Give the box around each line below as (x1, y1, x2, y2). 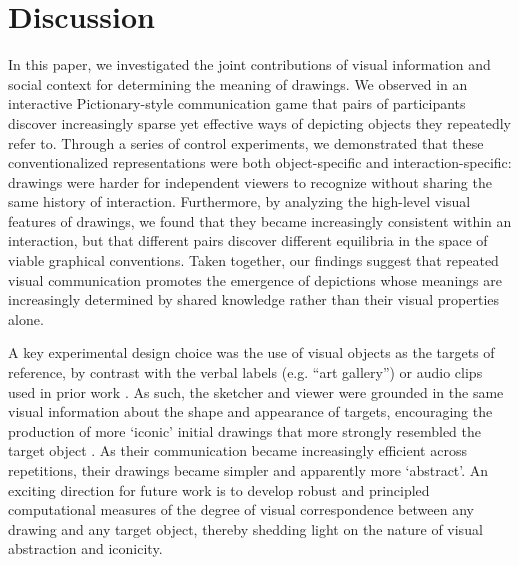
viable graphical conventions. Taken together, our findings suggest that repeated (8, 250, 499, 271)
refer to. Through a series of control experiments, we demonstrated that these (8, 132, 484, 153)
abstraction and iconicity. (8, 538, 163, 559)
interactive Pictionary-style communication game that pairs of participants (8, 93, 466, 114)
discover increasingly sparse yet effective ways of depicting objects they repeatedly (8, 112, 512, 133)
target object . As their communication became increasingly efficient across (8, 440, 467, 461)
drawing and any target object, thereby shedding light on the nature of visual (8, 518, 483, 539)
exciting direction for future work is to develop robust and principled (8, 479, 430, 500)
